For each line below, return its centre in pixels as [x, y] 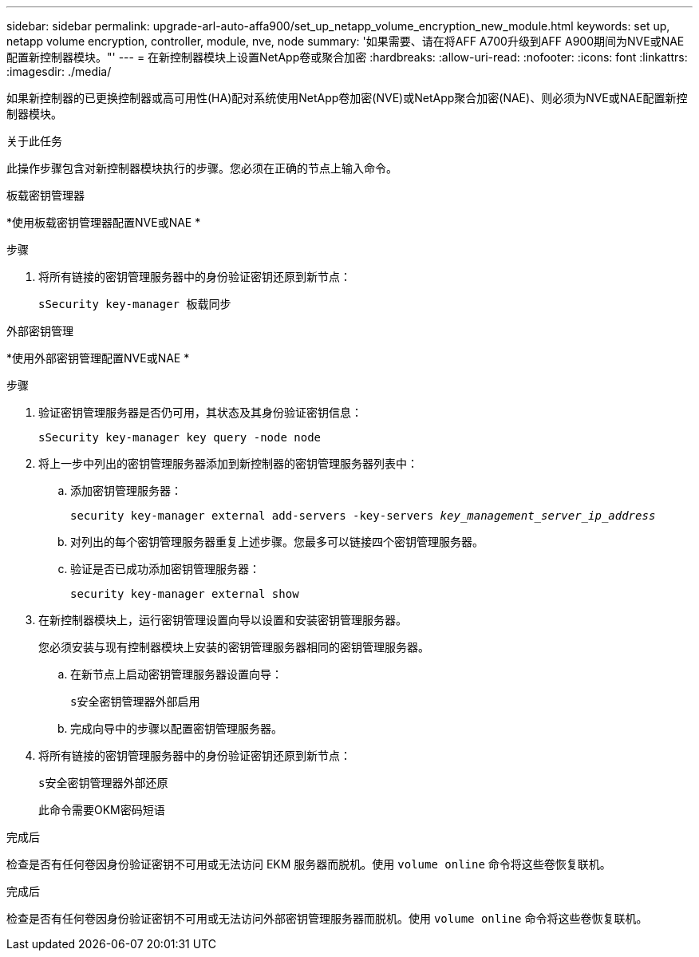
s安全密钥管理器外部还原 [103, 783]
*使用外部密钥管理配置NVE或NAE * [98, 358]
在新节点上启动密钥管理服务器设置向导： [176, 674]
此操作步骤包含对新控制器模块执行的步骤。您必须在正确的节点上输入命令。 [202, 168]
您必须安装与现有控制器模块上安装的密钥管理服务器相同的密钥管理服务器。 [234, 647]
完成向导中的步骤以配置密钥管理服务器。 [176, 728]
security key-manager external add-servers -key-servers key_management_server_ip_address [363, 516]
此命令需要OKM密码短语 [102, 810]
